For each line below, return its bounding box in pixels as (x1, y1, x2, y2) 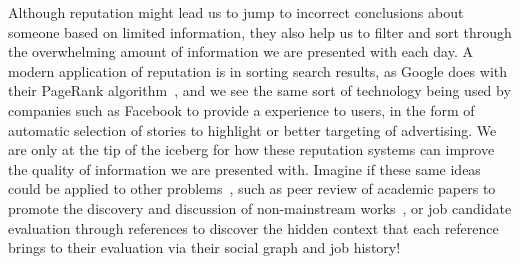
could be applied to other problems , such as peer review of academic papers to (8, 178, 496, 199)
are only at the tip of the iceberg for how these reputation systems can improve (8, 139, 495, 160)
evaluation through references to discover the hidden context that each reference (8, 217, 499, 238)
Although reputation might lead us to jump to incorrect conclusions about (8, 2, 464, 22)
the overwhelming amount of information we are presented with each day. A (8, 41, 473, 62)
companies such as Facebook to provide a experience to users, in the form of (8, 99, 475, 120)
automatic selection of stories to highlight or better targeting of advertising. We (8, 119, 497, 140)
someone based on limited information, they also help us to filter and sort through (8, 21, 512, 42)
